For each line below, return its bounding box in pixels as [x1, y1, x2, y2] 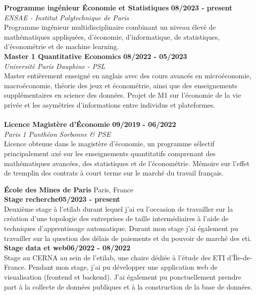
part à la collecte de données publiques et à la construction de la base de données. [4, 281, 253, 292]
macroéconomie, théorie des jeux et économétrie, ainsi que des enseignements [4, 80, 238, 90]
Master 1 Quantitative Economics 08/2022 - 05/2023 [4, 51, 187, 61]
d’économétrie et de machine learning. [4, 41, 119, 52]
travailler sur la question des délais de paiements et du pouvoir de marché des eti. [4, 233, 252, 243]
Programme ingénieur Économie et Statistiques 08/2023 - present [4, 2, 233, 12]
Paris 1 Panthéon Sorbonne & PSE [4, 128, 111, 139]
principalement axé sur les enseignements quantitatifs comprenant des [4, 148, 216, 158]
